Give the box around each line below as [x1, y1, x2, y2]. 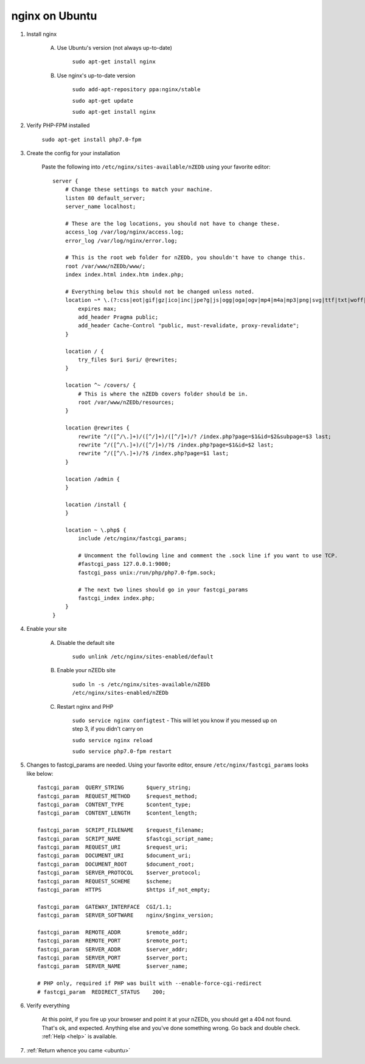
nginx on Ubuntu [11, 9, 97, 23]
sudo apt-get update [72, 97, 134, 104]
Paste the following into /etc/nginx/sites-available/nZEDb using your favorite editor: [41, 163, 271, 170]
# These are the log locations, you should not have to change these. [64, 220, 280, 227]
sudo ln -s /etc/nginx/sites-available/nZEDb [72, 681, 210, 687]
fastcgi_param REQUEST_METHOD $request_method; [37, 793, 198, 799]
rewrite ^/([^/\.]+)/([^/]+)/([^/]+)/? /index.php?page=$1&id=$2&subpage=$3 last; [78, 433, 332, 440]
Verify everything [26, 1002, 70, 1009]
